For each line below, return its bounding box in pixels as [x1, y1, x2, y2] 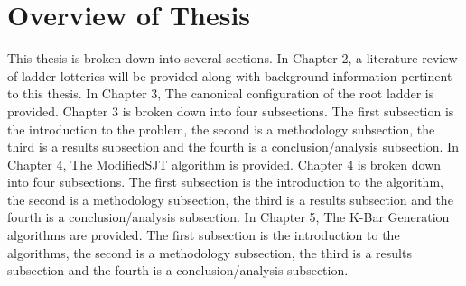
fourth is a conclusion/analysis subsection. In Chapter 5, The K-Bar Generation [7, 208, 450, 226]
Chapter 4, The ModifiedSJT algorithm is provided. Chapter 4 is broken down [7, 154, 442, 173]
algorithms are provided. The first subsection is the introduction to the [7, 226, 400, 244]
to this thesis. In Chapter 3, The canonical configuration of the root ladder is [7, 84, 434, 103]
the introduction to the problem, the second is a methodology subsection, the [7, 119, 435, 138]
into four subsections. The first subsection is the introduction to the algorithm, [7, 172, 443, 191]
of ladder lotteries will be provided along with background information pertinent [7, 66, 452, 85]
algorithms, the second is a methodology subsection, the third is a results [7, 243, 412, 262]
